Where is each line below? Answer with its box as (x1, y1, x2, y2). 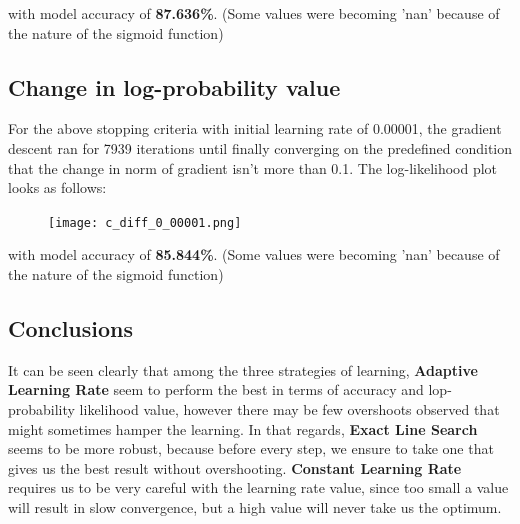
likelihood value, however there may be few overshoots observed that (79, 399, 500, 419)
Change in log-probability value (8, 71, 341, 102)
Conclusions (8, 313, 134, 343)
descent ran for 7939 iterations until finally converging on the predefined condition (8, 137, 513, 158)
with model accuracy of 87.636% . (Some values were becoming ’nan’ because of (8, 3, 500, 23)
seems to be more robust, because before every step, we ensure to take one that (8, 438, 494, 459)
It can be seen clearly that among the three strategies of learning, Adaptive (8, 359, 478, 380)
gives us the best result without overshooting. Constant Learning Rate (8, 457, 462, 478)
